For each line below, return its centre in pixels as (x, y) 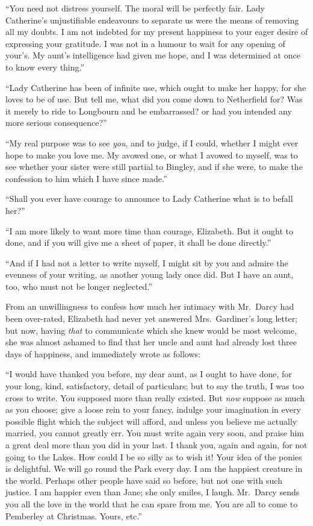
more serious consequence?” (56, 123)
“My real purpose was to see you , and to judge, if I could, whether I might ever (152, 142)
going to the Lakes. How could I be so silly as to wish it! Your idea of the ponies (154, 456)
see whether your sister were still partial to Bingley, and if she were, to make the (154, 167)
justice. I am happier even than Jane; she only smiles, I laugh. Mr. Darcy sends (153, 492)
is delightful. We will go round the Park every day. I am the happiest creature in (154, 468)
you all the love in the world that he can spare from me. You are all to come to (152, 503)
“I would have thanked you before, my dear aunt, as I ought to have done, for (149, 374)
